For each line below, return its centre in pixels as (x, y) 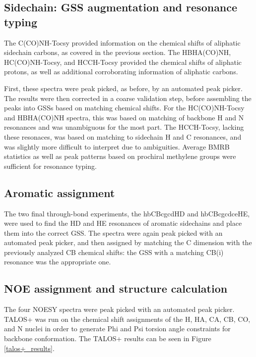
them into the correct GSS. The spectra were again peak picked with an (113, 232)
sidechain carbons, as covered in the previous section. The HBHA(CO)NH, (118, 52)
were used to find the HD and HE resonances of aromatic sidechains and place (123, 223)
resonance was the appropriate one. (58, 262)
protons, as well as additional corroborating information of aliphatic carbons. (121, 72)
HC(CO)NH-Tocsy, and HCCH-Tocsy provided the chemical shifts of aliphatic (123, 62)
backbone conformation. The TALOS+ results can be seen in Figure (108, 338)
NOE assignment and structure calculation (116, 288)
